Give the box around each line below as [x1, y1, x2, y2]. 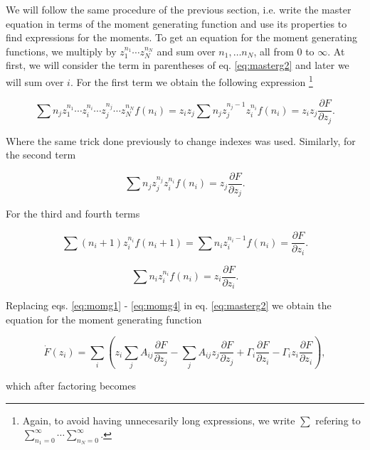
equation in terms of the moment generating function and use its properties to [6, 16, 347, 31]
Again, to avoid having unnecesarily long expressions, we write [22, 412, 295, 427]
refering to [315, 412, 361, 427]
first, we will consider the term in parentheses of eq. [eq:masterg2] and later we [6, 58, 349, 73]
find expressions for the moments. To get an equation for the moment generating [6, 30, 357, 45]
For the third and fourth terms [6, 206, 140, 221]
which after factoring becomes [6, 377, 136, 392]
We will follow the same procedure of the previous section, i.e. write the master [6, 2, 351, 16]
